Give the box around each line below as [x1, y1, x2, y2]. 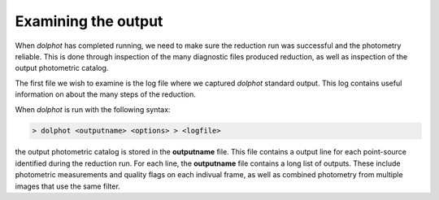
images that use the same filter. [15, 181, 121, 191]
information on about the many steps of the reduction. [15, 89, 197, 99]
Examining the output [15, 12, 163, 30]
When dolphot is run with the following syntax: [15, 104, 171, 114]
